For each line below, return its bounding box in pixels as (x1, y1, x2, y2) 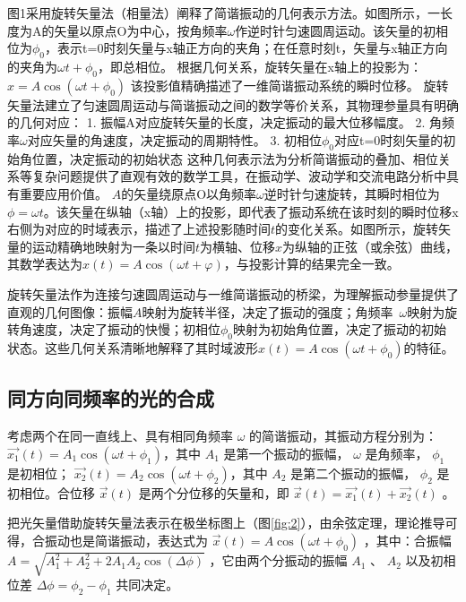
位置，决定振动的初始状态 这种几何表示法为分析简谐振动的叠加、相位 (31, 149, 438, 168)
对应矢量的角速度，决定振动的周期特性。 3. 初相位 (27, 130, 322, 149)
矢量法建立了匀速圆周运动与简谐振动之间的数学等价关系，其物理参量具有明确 (7, 95, 459, 114)
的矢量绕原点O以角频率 (121, 184, 257, 202)
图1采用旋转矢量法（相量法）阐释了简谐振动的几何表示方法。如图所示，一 (7, 4, 440, 21)
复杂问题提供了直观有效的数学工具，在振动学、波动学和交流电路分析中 (31, 167, 446, 185)
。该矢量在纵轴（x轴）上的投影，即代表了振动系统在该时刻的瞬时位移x (43, 202, 459, 220)
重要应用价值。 (19, 184, 108, 202)
